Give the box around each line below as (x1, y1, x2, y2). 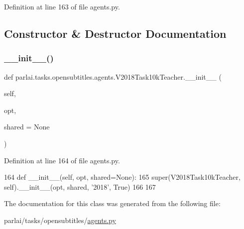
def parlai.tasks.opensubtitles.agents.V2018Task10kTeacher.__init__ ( (4, 71, 222, 82)
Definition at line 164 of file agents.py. (4, 155, 120, 165)
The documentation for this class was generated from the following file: (4, 198, 221, 209)
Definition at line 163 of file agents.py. (4, 1, 120, 11)
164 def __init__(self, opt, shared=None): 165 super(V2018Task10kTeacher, (4, 172, 241, 182)
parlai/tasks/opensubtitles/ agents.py (4, 215, 116, 225)
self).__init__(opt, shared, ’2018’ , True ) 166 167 (4, 181, 156, 192)
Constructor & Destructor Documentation (4, 25, 227, 41)
